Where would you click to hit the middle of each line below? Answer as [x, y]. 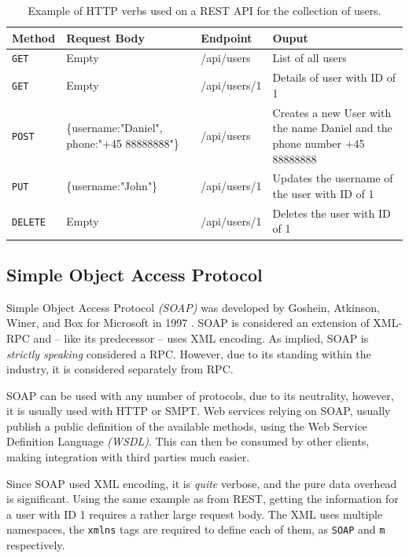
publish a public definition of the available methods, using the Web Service [187, 426]
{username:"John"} [112, 186]
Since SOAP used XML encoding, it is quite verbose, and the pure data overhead [202, 483]
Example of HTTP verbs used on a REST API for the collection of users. [204, 10]
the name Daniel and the [332, 128]
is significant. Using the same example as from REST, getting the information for [203, 499]
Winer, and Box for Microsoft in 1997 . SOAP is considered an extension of [188, 323]
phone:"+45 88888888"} [123, 143]
